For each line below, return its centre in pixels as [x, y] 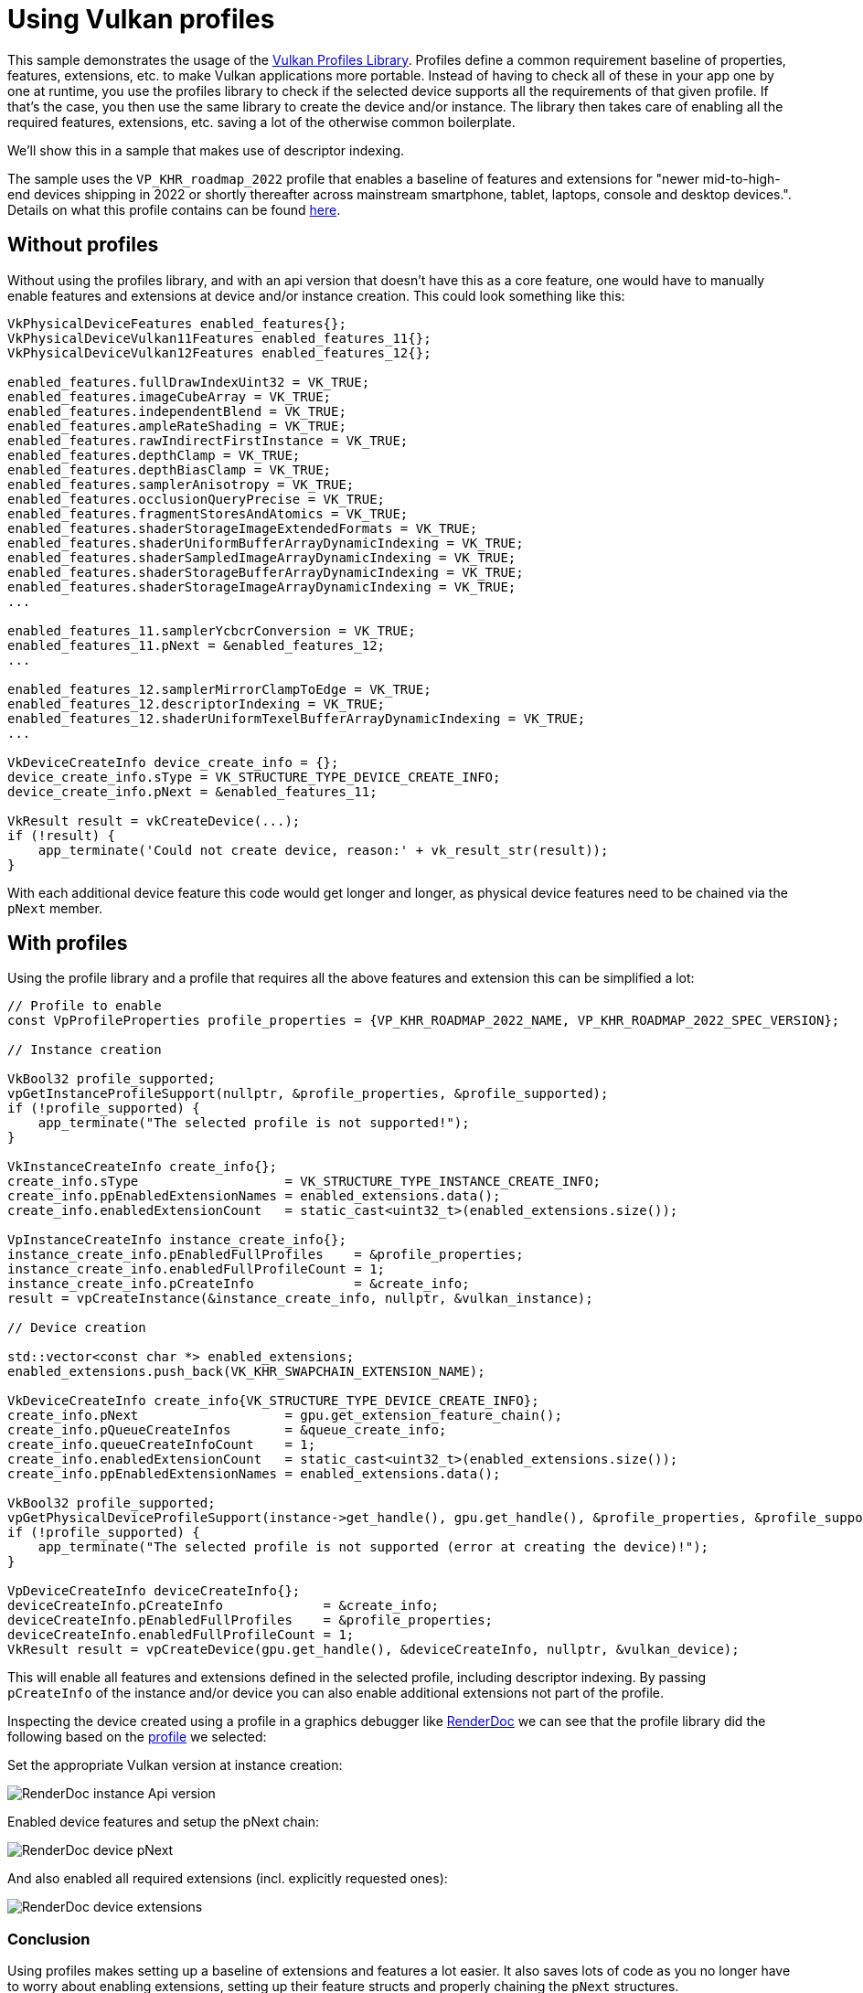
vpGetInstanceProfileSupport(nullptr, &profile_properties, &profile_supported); [308, 1094]
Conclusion [49, 1939]
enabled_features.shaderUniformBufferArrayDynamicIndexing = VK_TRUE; [266, 543]
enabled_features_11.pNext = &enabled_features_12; [197, 645]
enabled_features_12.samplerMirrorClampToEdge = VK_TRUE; [219, 689]
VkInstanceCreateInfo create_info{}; [143, 1167]
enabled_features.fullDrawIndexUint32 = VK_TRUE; [189, 382]
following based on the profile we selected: [137, 1737]
